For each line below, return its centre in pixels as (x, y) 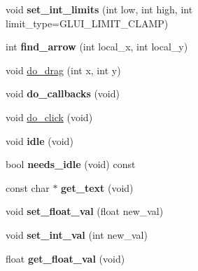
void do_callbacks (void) (63, 93)
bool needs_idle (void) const (71, 164)
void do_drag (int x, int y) (63, 70)
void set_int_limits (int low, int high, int (99, 9)
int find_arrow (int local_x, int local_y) (97, 47)
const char (28, 187)
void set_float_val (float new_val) (85, 211)
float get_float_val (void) (65, 258)
